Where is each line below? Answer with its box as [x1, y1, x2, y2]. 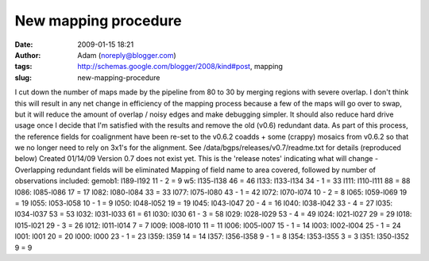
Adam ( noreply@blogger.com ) [77, 50, 176, 59]
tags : [14, 62, 33, 71]
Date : [14, 40, 33, 49]
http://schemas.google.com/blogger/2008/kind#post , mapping [77, 62, 284, 71]
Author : [14, 50, 41, 59]
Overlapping [14, 165, 56, 175]
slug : [14, 72, 32, 83]
